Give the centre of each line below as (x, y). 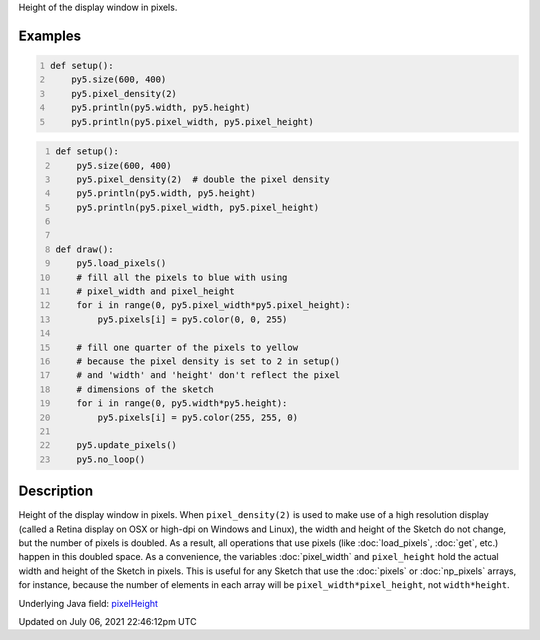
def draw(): (84, 249)
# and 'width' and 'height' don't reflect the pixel (208, 375)
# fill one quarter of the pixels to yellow (187, 347)
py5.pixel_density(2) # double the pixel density (203, 179)
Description (56, 491)
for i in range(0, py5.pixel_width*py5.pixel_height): (213, 305)
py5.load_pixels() (121, 263)
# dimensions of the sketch (145, 389)
